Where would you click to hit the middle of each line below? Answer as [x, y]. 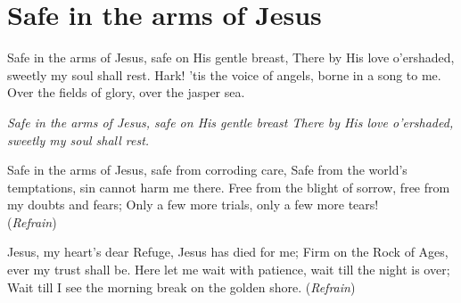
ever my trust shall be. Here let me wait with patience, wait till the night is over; [229, 270]
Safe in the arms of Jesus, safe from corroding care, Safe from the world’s [207, 170]
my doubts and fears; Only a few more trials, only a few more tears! [193, 205]
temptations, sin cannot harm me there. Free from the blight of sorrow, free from [229, 187]
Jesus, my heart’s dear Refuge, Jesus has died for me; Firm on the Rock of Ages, [228, 252]
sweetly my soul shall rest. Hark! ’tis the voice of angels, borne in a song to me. [224, 74]
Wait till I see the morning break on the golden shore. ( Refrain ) [181, 287]
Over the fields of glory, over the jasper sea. [126, 92]
